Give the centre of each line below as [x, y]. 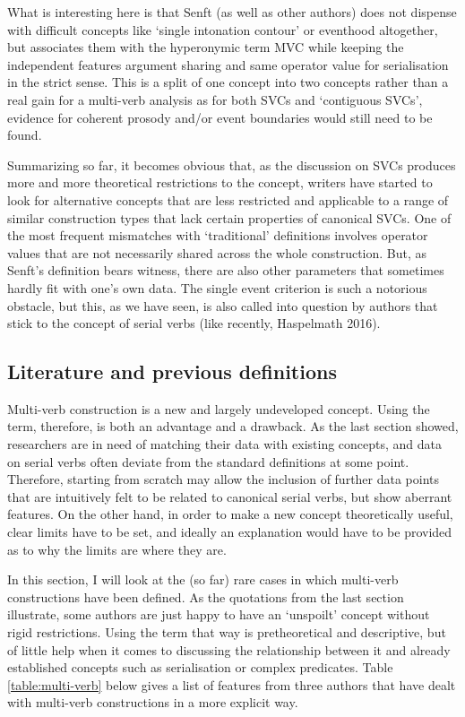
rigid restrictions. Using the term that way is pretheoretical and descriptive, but [227, 632]
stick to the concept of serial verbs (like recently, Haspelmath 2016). [194, 323]
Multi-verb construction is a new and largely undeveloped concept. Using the [219, 408]
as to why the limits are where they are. [117, 549]
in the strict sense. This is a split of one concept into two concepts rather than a [228, 82]
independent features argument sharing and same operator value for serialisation [228, 64]
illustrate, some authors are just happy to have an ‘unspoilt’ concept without [219, 614]
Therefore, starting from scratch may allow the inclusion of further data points [224, 479]
